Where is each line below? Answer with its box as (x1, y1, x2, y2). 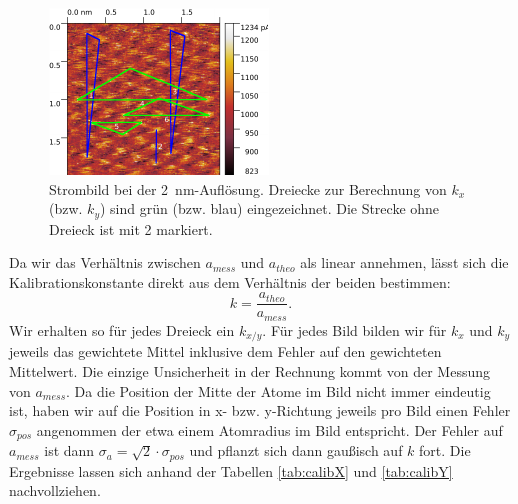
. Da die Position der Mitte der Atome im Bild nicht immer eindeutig (66, 380, 491, 401)
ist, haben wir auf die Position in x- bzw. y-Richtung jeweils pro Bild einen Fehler (9, 400, 511, 421)
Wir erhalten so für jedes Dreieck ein (9, 319, 235, 340)
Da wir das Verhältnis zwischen (9, 252, 201, 273)
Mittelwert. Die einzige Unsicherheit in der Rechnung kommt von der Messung (9, 360, 491, 381)
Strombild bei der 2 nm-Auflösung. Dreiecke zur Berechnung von (49, 178, 447, 199)
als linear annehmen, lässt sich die (300, 252, 509, 273)
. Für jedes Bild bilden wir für (262, 319, 447, 340)
